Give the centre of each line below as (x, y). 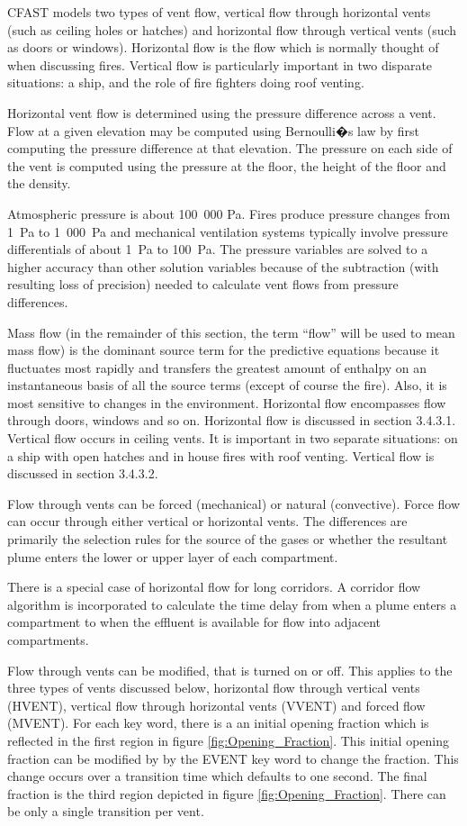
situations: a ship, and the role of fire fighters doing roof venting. (186, 82)
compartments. (48, 640)
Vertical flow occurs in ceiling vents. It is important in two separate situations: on (233, 438)
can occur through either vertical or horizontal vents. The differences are (207, 521)
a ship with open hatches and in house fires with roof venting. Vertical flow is (221, 455)
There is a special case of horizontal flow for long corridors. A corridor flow (214, 587)
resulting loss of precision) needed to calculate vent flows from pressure (203, 284)
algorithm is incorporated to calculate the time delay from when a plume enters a (232, 604)
